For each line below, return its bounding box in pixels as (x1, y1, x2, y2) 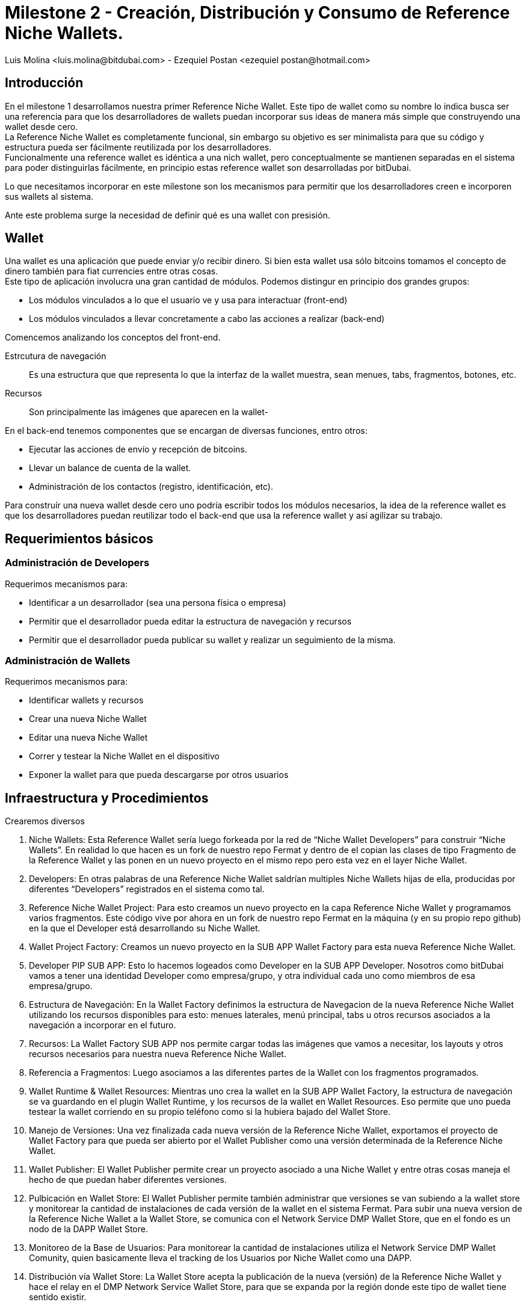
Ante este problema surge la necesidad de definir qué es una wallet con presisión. (5, 209, 330, 220)
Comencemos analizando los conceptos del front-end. (5, 332, 221, 343)
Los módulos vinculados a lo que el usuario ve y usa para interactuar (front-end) (29, 295, 348, 306)
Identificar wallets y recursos (29, 695, 144, 706)
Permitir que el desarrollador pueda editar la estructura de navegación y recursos (29, 615, 352, 626)
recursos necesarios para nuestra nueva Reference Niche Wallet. (29, 1049, 286, 1060)
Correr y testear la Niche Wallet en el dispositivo (29, 751, 220, 762)
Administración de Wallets (5, 655, 131, 667)
